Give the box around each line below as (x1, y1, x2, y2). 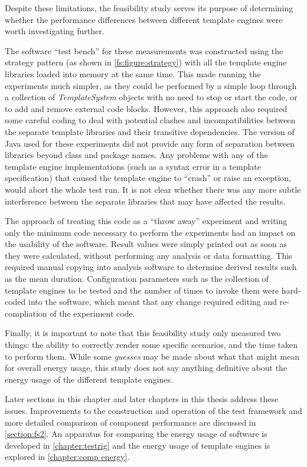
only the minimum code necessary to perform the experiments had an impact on (5, 226, 296, 238)
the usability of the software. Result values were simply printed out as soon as (5, 238, 288, 250)
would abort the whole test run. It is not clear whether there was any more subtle (5, 183, 301, 195)
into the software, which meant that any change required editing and (28, 295, 277, 308)
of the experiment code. (50, 307, 135, 319)
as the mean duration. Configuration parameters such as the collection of (5, 272, 269, 285)
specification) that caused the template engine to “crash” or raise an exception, (5, 172, 291, 184)
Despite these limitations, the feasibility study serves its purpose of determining (5, 2, 293, 14)
